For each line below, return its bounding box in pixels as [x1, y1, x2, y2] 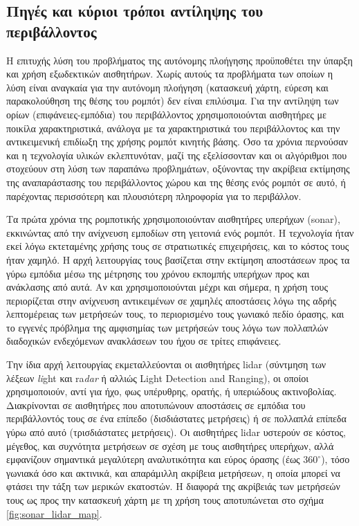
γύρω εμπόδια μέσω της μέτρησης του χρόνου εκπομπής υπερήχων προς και [6, 266, 310, 280]
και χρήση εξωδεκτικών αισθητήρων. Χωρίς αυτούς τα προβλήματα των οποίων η [6, 66, 333, 81]
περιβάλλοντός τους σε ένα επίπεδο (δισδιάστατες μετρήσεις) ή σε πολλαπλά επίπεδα [6, 411, 347, 426]
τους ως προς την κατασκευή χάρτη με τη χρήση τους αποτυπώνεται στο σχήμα [6, 493, 324, 507]
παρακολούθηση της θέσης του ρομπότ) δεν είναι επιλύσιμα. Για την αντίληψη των [6, 93, 339, 108]
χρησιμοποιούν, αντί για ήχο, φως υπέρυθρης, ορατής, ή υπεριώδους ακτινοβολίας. [6, 384, 337, 399]
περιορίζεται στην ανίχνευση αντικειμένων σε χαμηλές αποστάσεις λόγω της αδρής [6, 293, 337, 307]
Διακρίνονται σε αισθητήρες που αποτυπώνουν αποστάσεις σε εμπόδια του [6, 397, 306, 412]
